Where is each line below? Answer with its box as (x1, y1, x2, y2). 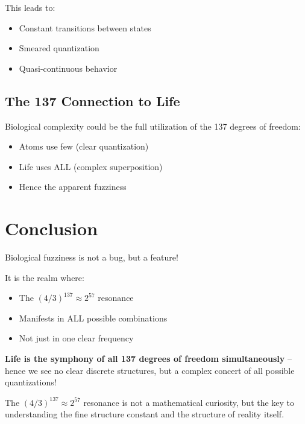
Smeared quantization (19, 42, 99, 54)
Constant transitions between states (19, 21, 151, 34)
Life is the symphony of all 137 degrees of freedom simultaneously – (5, 352, 292, 365)
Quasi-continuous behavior (19, 62, 118, 74)
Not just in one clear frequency (19, 332, 134, 344)
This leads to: (5, 1, 55, 13)
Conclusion (5, 216, 98, 241)
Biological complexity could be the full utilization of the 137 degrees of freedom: (5, 119, 301, 132)
